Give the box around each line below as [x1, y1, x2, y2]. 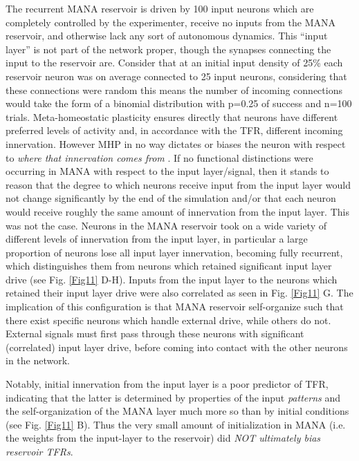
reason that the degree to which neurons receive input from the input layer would [6, 177, 351, 191]
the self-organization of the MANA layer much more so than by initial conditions [6, 404, 349, 418]
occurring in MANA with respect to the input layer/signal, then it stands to [6, 164, 329, 178]
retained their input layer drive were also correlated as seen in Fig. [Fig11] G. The [6, 285, 353, 300]
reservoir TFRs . [6, 444, 73, 458]
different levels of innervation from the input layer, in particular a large [6, 232, 308, 246]
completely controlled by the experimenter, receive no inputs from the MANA [6, 15, 336, 29]
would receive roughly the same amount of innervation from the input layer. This [6, 204, 349, 218]
